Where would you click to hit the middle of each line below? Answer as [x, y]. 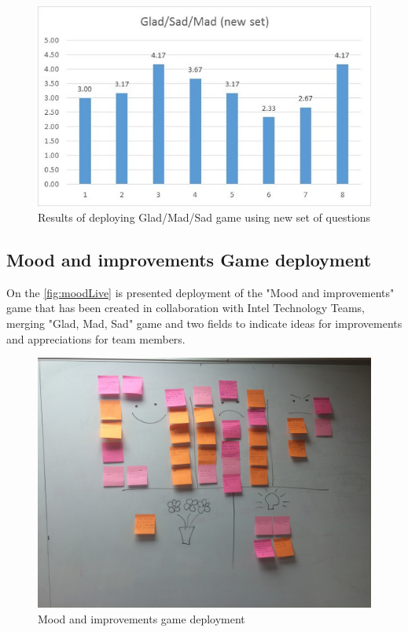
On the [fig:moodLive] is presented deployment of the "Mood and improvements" [200, 292]
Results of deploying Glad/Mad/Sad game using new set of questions [204, 217]
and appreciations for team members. [96, 338]
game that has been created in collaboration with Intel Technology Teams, [186, 308]
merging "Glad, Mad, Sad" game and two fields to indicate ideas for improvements [204, 323]
